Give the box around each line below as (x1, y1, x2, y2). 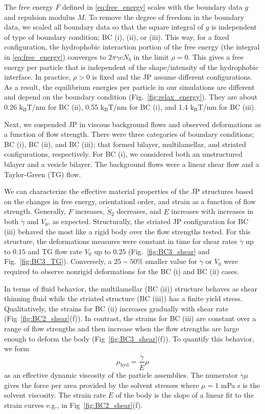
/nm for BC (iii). (203, 101, 256, 112)
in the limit (133, 51, 169, 62)
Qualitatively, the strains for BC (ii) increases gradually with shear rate (4, 303, 229, 313)
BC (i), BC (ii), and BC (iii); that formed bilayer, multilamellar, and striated (4, 138, 246, 149)
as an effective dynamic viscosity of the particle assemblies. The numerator (4, 370, 238, 380)
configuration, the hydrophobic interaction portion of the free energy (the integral (4, 41, 260, 52)
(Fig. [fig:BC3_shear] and (128, 246, 210, 256)
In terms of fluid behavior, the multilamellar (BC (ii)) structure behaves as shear (4, 283, 257, 294)
